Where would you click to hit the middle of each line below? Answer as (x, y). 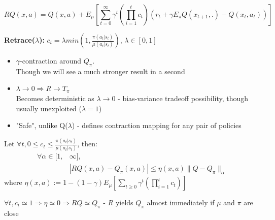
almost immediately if (181, 202)
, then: (87, 144)
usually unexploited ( (49, 108)
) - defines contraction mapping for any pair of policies (157, 125)
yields (124, 202)
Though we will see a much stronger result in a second (100, 71)
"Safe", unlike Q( (42, 125)
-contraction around (51, 60)
